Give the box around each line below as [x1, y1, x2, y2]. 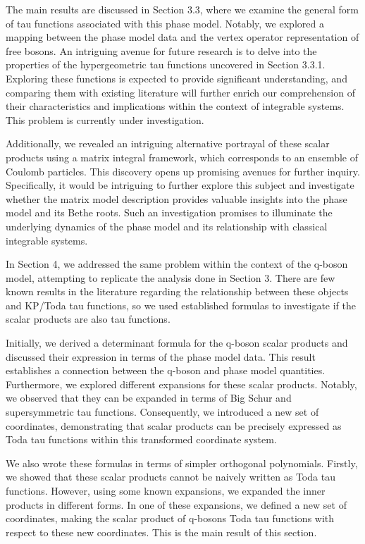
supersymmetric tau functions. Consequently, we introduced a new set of [6, 404, 319, 419]
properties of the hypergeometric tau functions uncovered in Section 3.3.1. [6, 57, 326, 72]
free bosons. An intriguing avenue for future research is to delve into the [6, 43, 317, 58]
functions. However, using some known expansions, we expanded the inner [6, 483, 326, 497]
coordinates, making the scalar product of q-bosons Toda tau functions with [6, 511, 335, 526]
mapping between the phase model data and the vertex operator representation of [6, 30, 359, 44]
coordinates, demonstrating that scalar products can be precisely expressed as [6, 418, 342, 433]
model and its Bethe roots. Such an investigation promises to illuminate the [6, 205, 333, 220]
